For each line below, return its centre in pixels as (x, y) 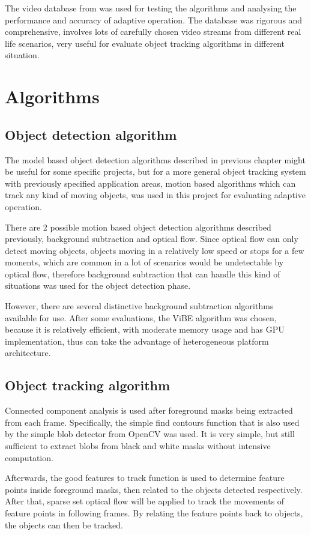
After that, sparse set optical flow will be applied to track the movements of (145, 501)
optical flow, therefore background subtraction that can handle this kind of (143, 274)
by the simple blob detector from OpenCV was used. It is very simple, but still (150, 434)
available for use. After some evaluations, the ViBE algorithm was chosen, (141, 317)
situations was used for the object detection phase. (98, 286)
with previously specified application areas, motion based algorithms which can (150, 183)
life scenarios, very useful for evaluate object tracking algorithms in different (145, 43)
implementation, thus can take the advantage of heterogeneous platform (137, 341)
